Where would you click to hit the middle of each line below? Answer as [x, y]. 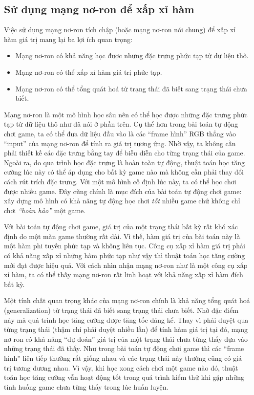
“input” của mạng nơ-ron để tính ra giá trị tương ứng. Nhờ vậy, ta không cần [120, 143]
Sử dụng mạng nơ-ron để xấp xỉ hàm [99, 9]
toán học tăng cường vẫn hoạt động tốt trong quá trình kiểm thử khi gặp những [124, 377]
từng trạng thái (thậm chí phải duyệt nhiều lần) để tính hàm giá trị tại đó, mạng [126, 329]
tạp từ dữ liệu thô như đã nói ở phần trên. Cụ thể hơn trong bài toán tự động [121, 124]
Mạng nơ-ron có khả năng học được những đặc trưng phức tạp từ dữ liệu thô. [132, 55]
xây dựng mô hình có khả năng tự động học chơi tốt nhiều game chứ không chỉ [122, 201]
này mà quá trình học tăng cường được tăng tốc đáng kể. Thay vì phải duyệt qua [126, 319]
